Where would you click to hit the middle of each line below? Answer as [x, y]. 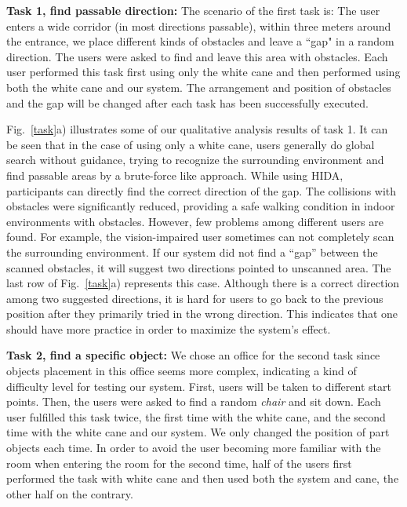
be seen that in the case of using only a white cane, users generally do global [191, 144]
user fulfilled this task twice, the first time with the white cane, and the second [196, 416]
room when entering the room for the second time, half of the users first [179, 463]
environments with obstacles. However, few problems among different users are [195, 221]
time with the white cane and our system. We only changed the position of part [198, 432]
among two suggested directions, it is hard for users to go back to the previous [195, 298]
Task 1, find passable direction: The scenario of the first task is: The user [193, 10]
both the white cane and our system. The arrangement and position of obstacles [199, 87]
